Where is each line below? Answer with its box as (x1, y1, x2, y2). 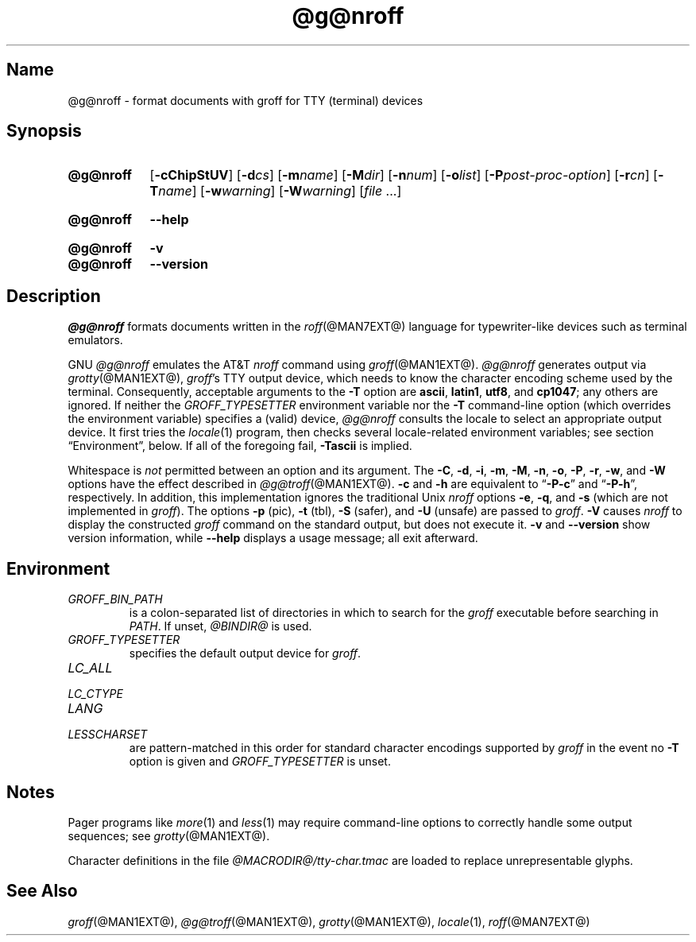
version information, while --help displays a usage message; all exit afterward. (68, 531, 478, 545)
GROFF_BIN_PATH (68, 592, 163, 607)
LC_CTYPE (68, 687, 123, 701)
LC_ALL (68, 660, 113, 676)
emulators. (68, 333, 123, 347)
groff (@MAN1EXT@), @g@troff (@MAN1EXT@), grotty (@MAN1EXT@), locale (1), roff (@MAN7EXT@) (68, 914, 590, 928)
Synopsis (6, 121, 82, 141)
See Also (6, 881, 78, 901)
